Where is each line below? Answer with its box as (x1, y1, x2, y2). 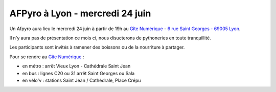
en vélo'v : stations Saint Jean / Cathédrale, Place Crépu (22, 77, 141, 83)
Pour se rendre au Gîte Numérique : (9, 54, 84, 60)
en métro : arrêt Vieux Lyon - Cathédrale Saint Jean (22, 63, 131, 69)
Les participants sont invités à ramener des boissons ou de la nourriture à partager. (9, 44, 185, 51)
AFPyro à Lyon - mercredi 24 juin (9, 8, 151, 19)
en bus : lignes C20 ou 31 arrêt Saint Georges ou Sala (22, 70, 135, 76)
